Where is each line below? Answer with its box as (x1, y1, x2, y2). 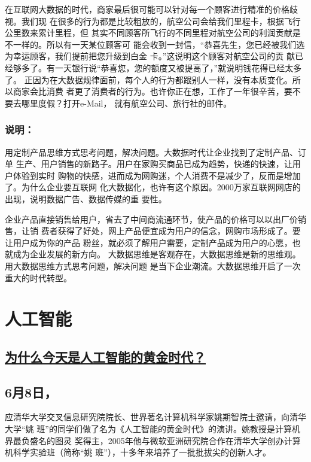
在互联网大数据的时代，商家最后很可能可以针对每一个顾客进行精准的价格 (5, 3, 289, 15)
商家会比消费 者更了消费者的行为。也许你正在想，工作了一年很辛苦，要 (13, 85, 292, 98)
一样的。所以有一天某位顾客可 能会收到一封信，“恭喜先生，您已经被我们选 (13, 38, 305, 50)
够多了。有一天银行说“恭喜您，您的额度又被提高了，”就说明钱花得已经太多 (13, 61, 302, 74)
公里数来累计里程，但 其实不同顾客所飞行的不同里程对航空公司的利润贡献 (5, 26, 292, 39)
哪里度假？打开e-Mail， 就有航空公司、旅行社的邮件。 (21, 96, 232, 109)
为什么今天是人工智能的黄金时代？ (5, 347, 206, 366)
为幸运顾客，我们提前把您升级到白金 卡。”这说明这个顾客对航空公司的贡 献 (5, 50, 295, 62)
